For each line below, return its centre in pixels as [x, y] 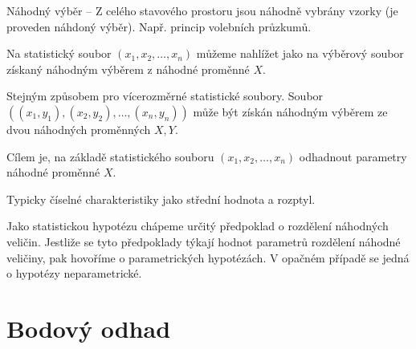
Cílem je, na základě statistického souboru [110, 156]
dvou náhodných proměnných [79, 129]
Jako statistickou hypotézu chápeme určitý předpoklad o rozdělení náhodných [198, 226]
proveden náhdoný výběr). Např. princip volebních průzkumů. [159, 26]
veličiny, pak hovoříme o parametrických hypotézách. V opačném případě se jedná [208, 257]
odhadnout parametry [353, 156]
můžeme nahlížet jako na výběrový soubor [300, 53]
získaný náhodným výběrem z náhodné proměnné [128, 69]
